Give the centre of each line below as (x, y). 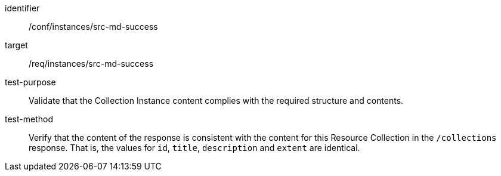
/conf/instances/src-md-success (93, 27)
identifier (22, 8)
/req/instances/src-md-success (91, 64)
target (16, 45)
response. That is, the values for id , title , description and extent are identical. (194, 148)
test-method (29, 119)
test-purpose (30, 82)
